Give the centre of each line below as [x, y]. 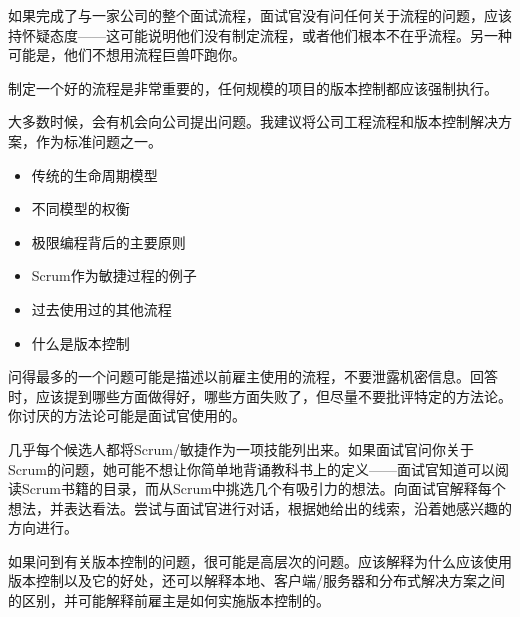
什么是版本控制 [80, 342]
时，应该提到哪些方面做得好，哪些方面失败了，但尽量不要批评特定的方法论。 [260, 395]
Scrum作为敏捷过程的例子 [114, 275]
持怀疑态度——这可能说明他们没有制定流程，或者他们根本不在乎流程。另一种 [260, 34]
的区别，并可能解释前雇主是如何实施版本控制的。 [169, 600]
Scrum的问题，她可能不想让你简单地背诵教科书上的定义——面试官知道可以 [251, 468]
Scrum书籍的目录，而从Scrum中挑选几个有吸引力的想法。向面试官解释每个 [263, 488]
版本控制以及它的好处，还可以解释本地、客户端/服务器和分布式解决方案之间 [256, 580]
